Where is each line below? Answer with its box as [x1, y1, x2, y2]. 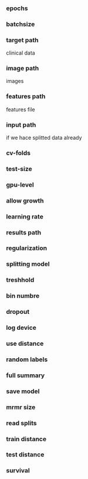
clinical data [6, 49, 35, 57]
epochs [6, 4, 28, 12]
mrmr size [6, 403, 36, 411]
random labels [6, 355, 48, 364]
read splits [6, 419, 37, 427]
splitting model [6, 260, 50, 268]
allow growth [6, 197, 44, 205]
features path [6, 92, 46, 101]
